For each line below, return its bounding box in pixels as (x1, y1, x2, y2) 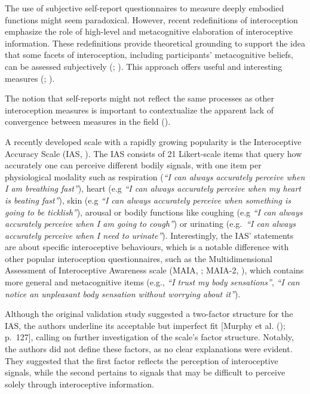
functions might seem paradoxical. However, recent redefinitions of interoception (5, 13, 298, 26)
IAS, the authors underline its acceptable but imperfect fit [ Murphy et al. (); (5, 319, 286, 331)
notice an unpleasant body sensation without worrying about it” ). (5, 287, 241, 300)
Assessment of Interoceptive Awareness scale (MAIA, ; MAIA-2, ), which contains (5, 264, 304, 276)
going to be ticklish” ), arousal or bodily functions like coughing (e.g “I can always (5, 205, 303, 218)
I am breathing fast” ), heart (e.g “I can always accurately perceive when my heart (5, 182, 301, 195)
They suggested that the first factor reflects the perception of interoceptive (5, 354, 278, 367)
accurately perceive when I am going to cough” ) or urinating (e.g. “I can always (5, 217, 296, 230)
